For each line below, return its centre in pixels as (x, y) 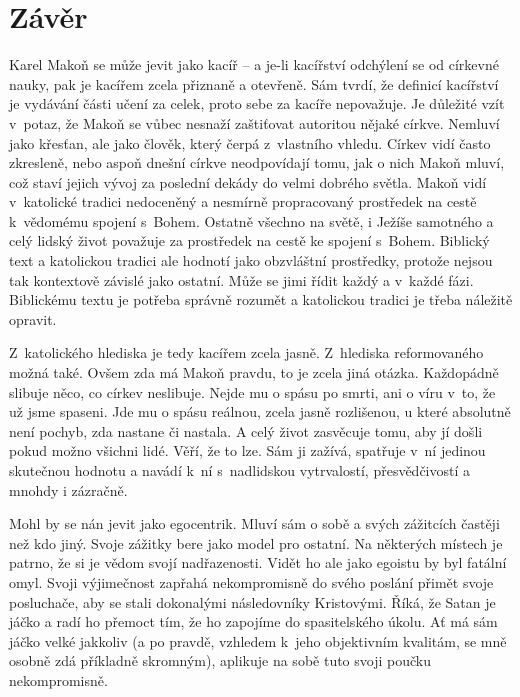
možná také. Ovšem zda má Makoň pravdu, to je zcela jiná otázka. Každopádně (254, 372)
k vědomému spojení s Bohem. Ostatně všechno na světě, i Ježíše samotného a (251, 220)
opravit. (33, 318)
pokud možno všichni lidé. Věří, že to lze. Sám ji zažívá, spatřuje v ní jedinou (247, 450)
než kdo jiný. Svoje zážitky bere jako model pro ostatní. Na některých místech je (256, 542)
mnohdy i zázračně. (68, 489)
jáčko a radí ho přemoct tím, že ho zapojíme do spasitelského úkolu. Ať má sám (253, 621)
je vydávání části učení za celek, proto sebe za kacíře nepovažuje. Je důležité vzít (257, 103)
